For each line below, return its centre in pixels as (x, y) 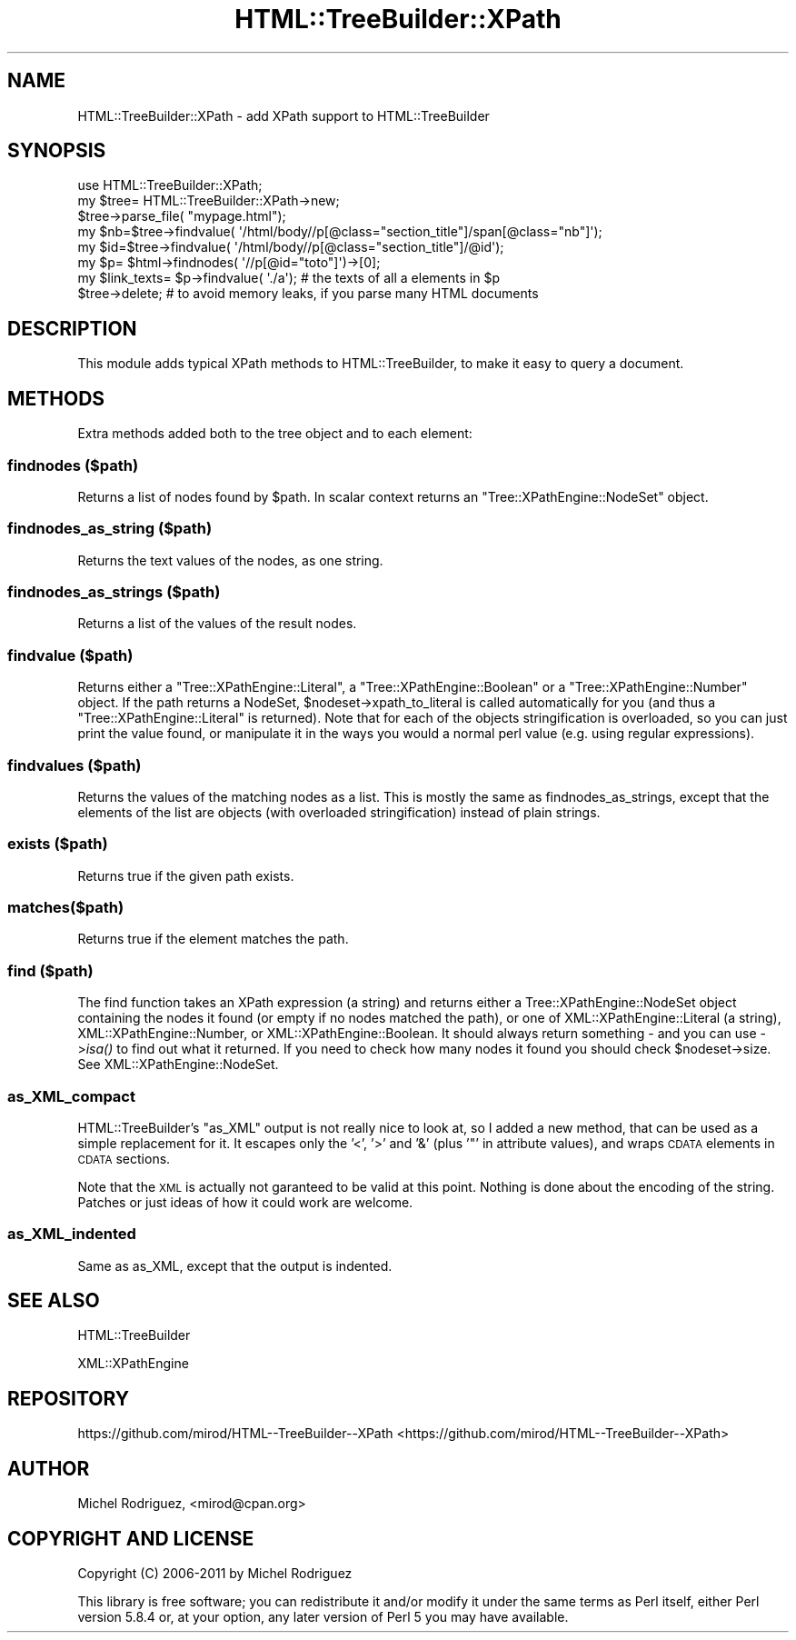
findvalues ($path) (75, 765)
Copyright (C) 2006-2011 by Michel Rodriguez (215, 1573)
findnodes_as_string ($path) (110, 529)
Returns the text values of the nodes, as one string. (230, 560)
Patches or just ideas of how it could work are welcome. (245, 1202)
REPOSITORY (69, 1398)
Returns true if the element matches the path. (213, 939)
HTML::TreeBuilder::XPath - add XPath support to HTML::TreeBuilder (284, 115)
